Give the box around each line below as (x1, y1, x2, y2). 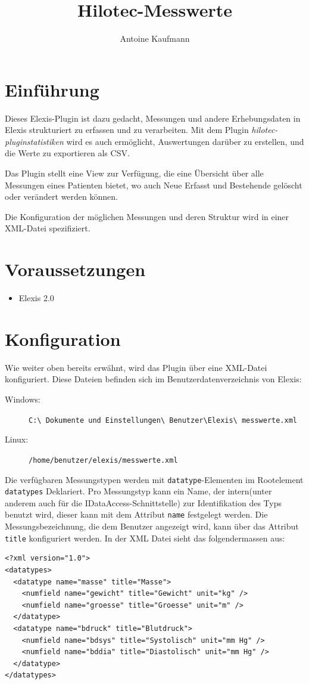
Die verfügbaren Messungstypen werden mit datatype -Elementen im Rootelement (5, 473, 304, 485)
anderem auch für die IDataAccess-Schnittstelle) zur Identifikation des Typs (5, 496, 282, 509)
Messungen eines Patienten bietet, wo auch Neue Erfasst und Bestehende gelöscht (5, 178, 302, 191)
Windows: (5, 393, 40, 406)
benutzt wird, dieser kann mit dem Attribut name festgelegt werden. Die (5, 508, 268, 521)
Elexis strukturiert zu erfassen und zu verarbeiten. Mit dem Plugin (5, 123, 249, 136)
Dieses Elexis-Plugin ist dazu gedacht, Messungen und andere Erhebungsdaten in (5, 112, 301, 124)
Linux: (5, 433, 29, 445)
